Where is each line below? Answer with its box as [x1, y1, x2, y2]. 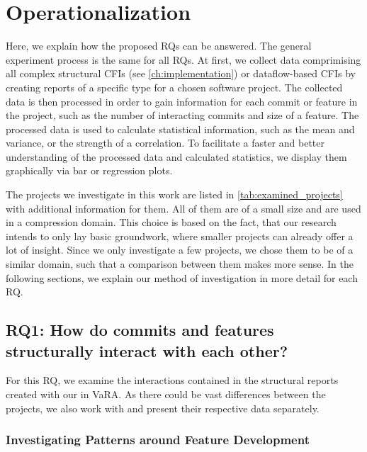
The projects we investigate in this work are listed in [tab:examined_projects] [6, 187, 343, 202]
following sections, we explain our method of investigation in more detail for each [6, 270, 358, 285]
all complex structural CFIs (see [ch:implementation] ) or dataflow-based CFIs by [6, 66, 356, 81]
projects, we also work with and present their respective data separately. [6, 400, 320, 415]
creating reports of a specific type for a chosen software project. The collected [6, 79, 343, 94]
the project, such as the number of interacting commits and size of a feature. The [6, 108, 359, 123]
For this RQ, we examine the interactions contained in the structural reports [6, 373, 339, 388]
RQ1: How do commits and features [6, 319, 274, 341]
